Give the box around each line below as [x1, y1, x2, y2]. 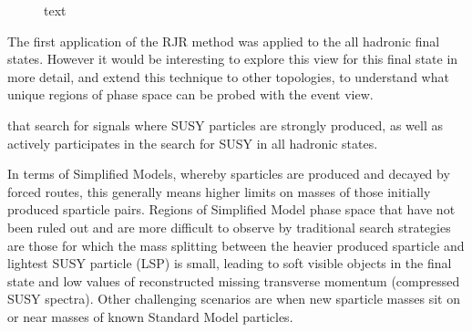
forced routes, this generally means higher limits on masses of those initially [7, 182, 431, 201]
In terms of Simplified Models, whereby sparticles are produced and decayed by [7, 164, 450, 183]
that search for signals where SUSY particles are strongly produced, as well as [7, 115, 443, 134]
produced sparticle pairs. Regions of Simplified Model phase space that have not [7, 200, 456, 219]
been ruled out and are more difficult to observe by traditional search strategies [7, 217, 451, 236]
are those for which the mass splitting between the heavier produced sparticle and [7, 235, 465, 254]
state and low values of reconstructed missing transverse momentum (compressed [7, 271, 460, 290]
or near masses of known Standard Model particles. [7, 306, 293, 326]
